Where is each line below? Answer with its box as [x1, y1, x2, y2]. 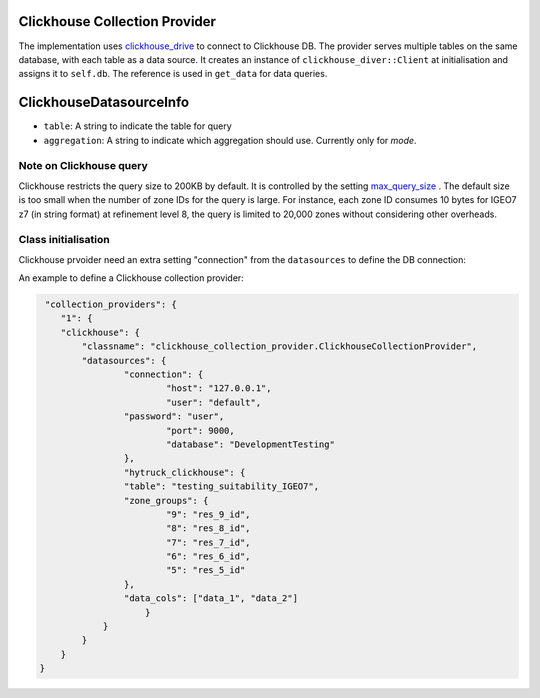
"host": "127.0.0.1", [165, 383, 272, 394]
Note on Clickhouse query [18, 159, 149, 173]
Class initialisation [18, 233, 110, 247]
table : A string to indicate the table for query [43, 120, 232, 132]
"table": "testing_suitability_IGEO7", [123, 481, 320, 492]
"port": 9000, [165, 425, 235, 436]
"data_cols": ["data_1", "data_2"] [123, 593, 299, 604]
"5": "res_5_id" [165, 565, 246, 576]
